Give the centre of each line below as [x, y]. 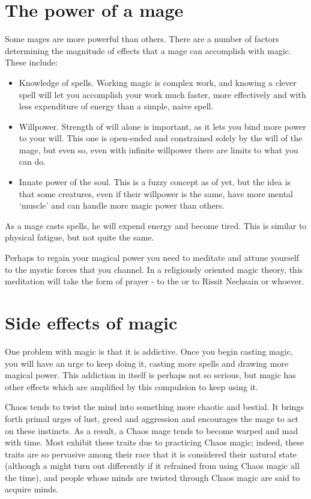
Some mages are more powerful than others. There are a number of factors [142, 39]
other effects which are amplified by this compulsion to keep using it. [131, 386]
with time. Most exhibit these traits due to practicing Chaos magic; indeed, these [155, 442]
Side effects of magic [91, 322]
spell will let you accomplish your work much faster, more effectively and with [162, 94]
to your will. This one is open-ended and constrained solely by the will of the [161, 138]
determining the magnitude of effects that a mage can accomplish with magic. [148, 50]
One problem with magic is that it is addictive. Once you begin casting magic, [149, 351]
